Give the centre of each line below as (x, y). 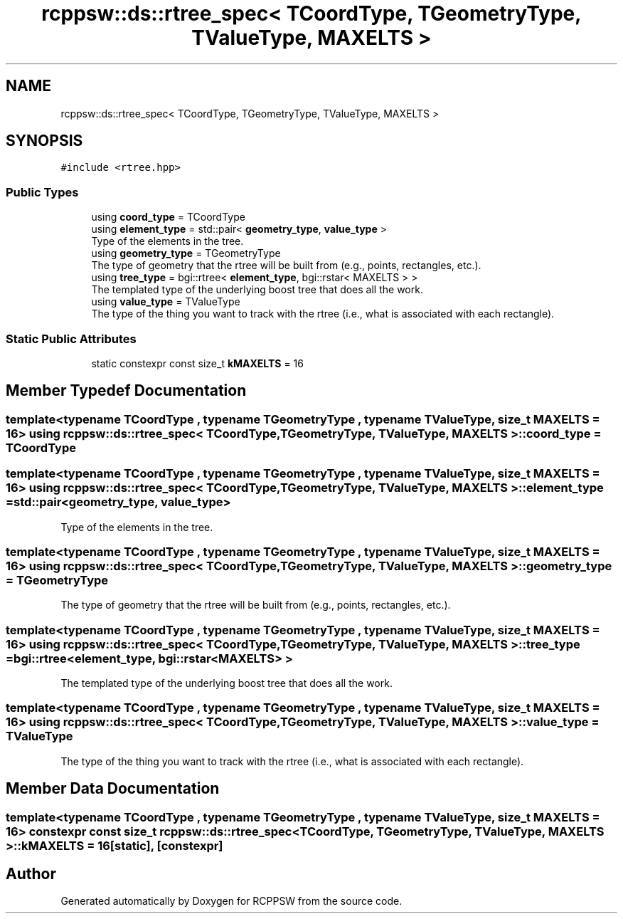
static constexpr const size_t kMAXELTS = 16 (197, 363)
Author (31, 874)
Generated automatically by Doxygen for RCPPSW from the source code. (231, 901)
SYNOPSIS (44, 141)
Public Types (42, 192)
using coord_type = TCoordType (168, 217)
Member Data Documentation (113, 789)
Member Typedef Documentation (126, 391)
